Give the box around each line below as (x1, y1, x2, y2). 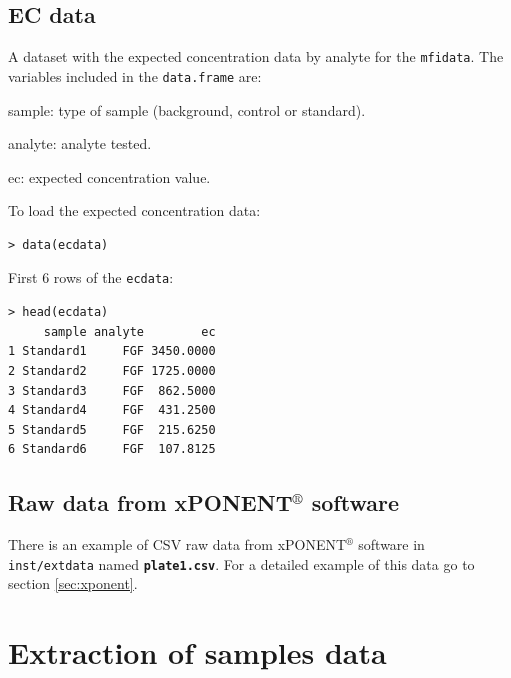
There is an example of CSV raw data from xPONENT (8, 534, 347, 555)
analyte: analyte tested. (8, 133, 152, 154)
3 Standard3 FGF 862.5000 (8, 383, 216, 398)
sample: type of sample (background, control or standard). (8, 99, 366, 120)
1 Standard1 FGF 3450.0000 (8, 344, 216, 359)
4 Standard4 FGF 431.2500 (8, 403, 216, 418)
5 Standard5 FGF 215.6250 (8, 422, 216, 437)
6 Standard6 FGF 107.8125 (8, 442, 216, 457)
